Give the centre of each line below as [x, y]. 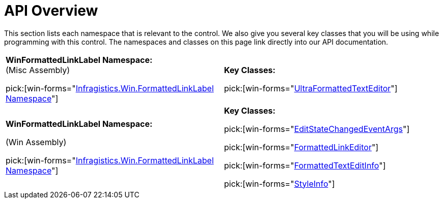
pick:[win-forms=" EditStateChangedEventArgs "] [317, 129]
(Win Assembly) [36, 142]
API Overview [51, 11]
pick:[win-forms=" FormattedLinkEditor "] [301, 147]
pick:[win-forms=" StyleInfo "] [280, 183]
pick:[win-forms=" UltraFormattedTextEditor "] [311, 88]
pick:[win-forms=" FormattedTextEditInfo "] [305, 165]
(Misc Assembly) [38, 70]
